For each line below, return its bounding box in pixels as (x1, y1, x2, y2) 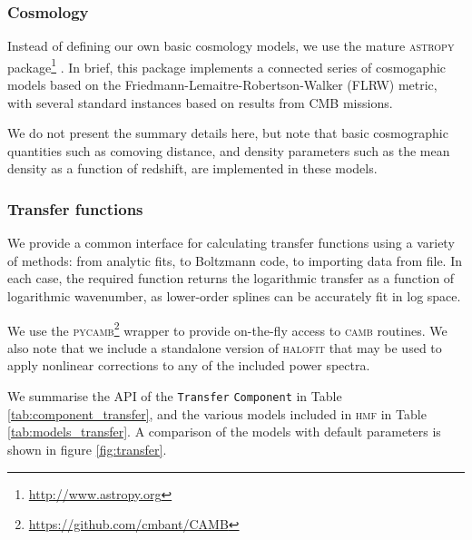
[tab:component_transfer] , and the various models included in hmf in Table (7, 404, 427, 423)
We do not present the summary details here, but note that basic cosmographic (7, 123, 448, 142)
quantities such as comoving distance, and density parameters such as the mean (7, 141, 450, 160)
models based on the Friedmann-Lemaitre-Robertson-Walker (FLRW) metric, (7, 75, 438, 94)
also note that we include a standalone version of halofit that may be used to (7, 338, 442, 357)
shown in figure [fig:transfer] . (7, 439, 167, 458)
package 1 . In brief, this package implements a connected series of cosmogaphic (7, 54, 447, 76)
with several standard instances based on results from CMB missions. (7, 93, 393, 112)
